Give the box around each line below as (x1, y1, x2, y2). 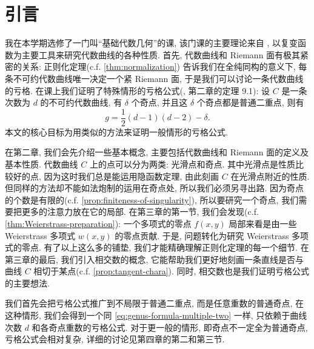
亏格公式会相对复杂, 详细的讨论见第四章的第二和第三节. (5, 333, 225, 345)
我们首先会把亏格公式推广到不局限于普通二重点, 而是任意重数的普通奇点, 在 (5, 297, 304, 310)
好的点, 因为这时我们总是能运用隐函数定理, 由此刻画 (13, 169, 219, 182)
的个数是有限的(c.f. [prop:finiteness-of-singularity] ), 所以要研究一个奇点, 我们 (5, 193, 299, 206)
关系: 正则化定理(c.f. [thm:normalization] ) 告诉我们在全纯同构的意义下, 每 (21, 60, 307, 73)
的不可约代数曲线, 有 (40, 96, 122, 109)
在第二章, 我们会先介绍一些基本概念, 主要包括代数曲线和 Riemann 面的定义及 (5, 146, 309, 158)
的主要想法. (5, 276, 50, 289)
